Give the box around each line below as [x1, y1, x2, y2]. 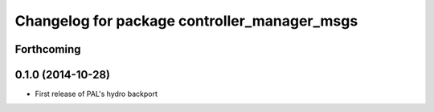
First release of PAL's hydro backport [35, 89, 158, 99]
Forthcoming [14, 42, 81, 56]
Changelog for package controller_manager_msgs [14, 12, 358, 30]
